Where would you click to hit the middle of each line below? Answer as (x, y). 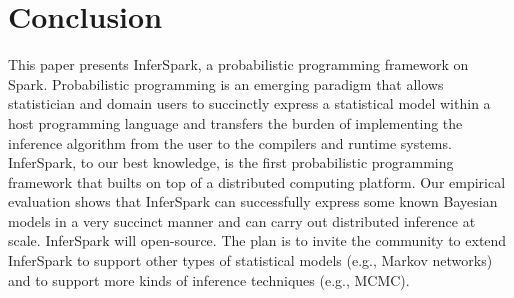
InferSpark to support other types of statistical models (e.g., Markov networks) (250, 260)
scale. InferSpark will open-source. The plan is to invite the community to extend (257, 240)
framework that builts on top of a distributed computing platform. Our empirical (257, 181)
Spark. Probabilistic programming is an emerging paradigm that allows (226, 83)
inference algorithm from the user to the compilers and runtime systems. (230, 142)
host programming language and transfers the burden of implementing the (235, 122)
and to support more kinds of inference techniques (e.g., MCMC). (209, 279)
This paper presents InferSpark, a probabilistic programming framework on (238, 64)
